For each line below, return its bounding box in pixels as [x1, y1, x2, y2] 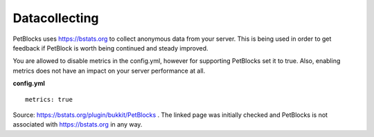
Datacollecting [12, 10, 100, 26]
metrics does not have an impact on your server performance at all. [12, 66, 206, 75]
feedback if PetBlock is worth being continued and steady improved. [12, 44, 208, 52]
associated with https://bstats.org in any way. [12, 120, 143, 129]
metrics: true [25, 95, 73, 103]
